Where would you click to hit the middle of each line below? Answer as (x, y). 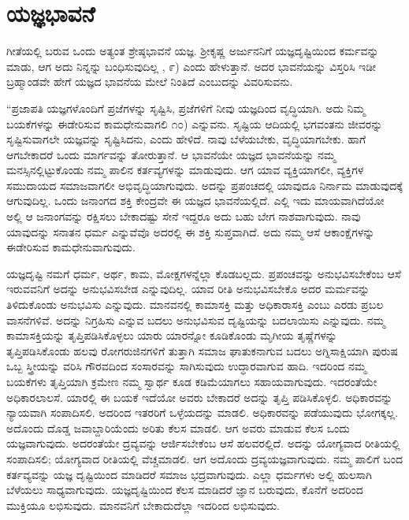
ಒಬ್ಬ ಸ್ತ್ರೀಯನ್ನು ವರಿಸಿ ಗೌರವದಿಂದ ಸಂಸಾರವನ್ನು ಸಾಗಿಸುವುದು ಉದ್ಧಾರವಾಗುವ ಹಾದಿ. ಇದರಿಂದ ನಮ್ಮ (187, 366)
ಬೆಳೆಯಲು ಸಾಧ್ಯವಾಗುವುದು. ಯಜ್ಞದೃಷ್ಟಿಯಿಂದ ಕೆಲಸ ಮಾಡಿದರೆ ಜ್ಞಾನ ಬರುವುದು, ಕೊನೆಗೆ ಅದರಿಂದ (185, 490)
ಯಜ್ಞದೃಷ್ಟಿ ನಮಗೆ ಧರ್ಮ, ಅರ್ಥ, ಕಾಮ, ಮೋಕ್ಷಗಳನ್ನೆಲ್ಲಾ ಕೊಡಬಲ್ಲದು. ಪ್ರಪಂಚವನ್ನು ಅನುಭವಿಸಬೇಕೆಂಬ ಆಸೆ (204, 273)
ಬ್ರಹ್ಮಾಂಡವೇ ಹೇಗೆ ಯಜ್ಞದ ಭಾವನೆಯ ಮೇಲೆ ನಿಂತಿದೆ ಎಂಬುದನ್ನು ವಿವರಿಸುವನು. (150, 82)
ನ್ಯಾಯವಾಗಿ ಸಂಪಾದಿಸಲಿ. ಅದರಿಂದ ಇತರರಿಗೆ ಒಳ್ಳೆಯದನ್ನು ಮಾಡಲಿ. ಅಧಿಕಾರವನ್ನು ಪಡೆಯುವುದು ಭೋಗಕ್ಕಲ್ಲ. (203, 412)
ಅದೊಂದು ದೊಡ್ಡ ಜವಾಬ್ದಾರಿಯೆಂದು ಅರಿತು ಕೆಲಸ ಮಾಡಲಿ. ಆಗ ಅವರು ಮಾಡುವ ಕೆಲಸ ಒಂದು (178, 427)
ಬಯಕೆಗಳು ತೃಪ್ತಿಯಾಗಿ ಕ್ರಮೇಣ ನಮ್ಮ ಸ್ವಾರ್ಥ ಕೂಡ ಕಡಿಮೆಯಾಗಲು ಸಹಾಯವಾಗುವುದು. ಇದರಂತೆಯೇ (192, 381)
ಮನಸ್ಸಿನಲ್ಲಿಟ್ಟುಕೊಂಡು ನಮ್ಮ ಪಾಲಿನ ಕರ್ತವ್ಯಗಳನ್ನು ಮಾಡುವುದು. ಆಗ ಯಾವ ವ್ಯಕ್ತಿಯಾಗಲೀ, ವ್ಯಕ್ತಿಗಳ (185, 170)
